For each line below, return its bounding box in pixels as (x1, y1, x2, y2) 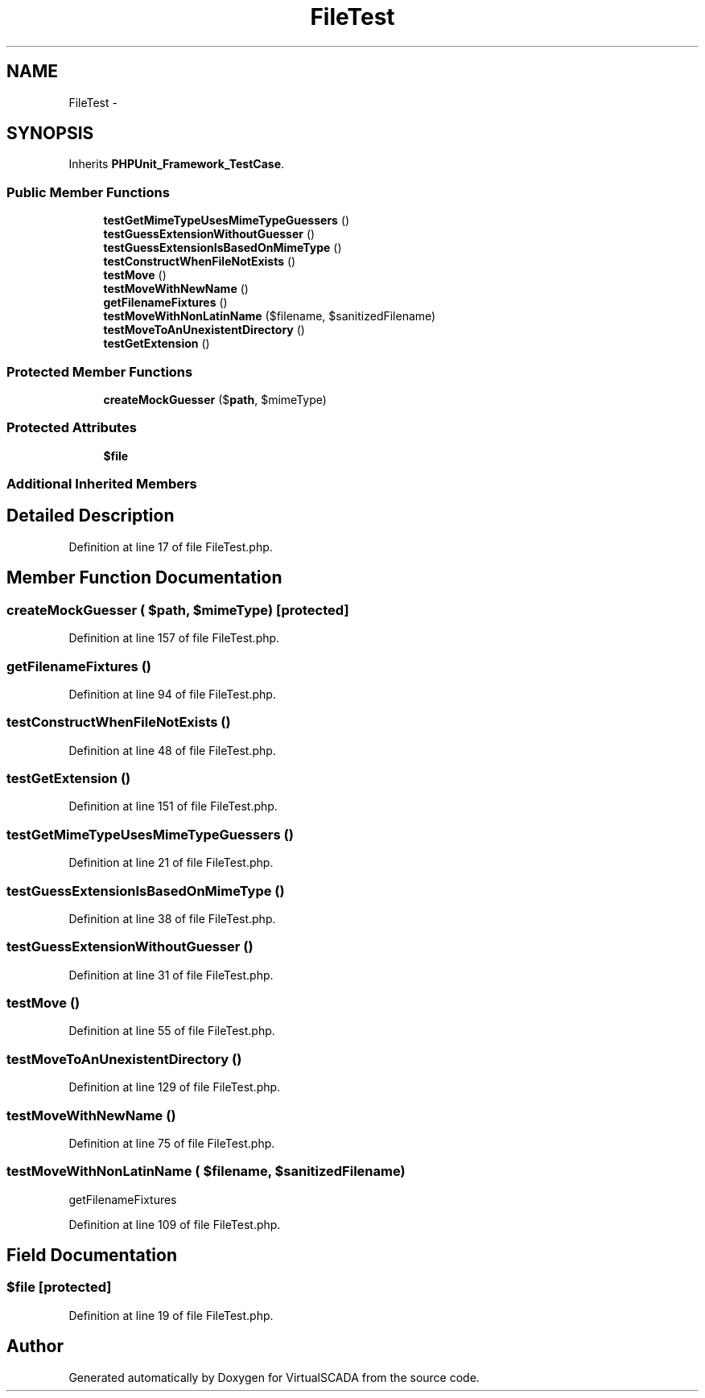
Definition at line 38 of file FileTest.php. (68, 911, 276, 926)
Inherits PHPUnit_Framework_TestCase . (68, 157, 285, 171)
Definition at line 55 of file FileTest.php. (68, 1024, 275, 1038)
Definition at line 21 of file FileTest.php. (68, 856, 274, 870)
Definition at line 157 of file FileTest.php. (68, 631, 280, 645)
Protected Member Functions (6, 363, 193, 380)
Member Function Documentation (6, 567, 282, 588)
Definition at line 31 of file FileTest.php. (68, 967, 274, 982)
